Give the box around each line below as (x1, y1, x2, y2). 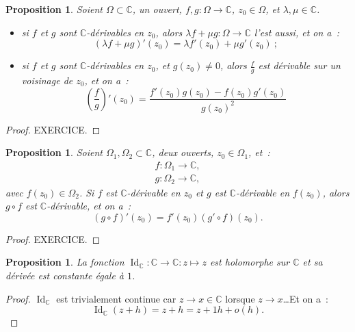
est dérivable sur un (258, 58, 341, 73)
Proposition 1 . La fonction (5, 255, 124, 269)
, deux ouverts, (152, 145, 214, 159)
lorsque (225, 291, 255, 305)
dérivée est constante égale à (5, 268, 124, 283)
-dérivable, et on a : (47, 199, 131, 213)
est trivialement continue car (56, 291, 176, 305)
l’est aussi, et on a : (254, 25, 339, 39)
